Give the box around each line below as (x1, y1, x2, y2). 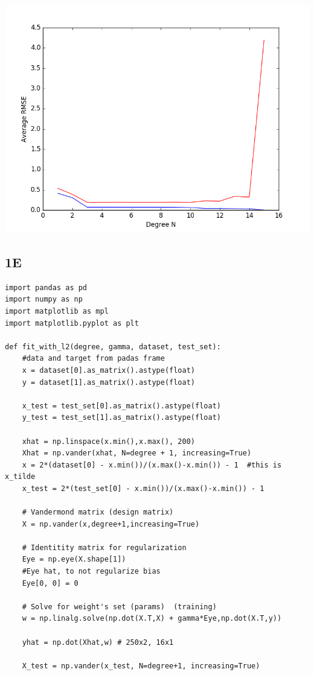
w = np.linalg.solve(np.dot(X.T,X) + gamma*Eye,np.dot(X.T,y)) (22, 614, 282, 623)
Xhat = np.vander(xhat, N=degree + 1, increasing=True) (22, 449, 252, 458)
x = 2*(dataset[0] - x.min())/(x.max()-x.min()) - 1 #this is (22, 460, 282, 469)
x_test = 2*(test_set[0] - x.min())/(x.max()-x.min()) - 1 (22, 484, 264, 493)
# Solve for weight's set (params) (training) (22, 602, 217, 611)
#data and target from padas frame (22, 354, 165, 363)
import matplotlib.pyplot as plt (5, 318, 139, 328)
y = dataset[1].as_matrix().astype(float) (22, 378, 195, 387)
